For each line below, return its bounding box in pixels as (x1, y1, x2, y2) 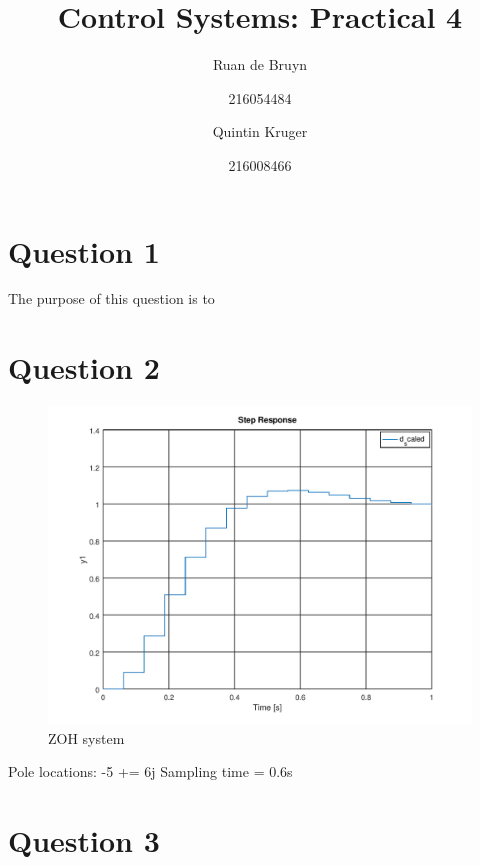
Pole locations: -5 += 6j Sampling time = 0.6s (8, 761, 293, 782)
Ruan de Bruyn (212, 54, 308, 75)
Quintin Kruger (212, 121, 308, 142)
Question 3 (8, 820, 160, 861)
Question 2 (8, 347, 160, 388)
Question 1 (8, 230, 160, 271)
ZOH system (48, 727, 125, 748)
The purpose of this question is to (8, 288, 215, 309)
